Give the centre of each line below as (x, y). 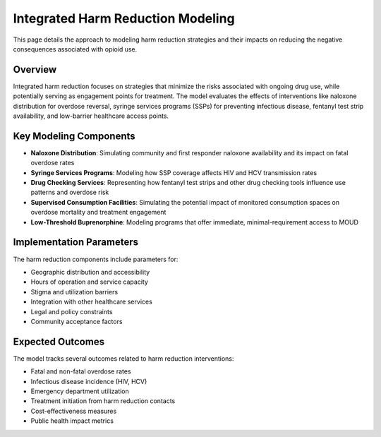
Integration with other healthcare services (92, 302)
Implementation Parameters (76, 243)
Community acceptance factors (77, 321)
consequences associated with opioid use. (75, 49)
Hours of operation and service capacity (89, 282)
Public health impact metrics (72, 421)
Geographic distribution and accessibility (90, 272)
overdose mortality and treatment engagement (98, 212)
